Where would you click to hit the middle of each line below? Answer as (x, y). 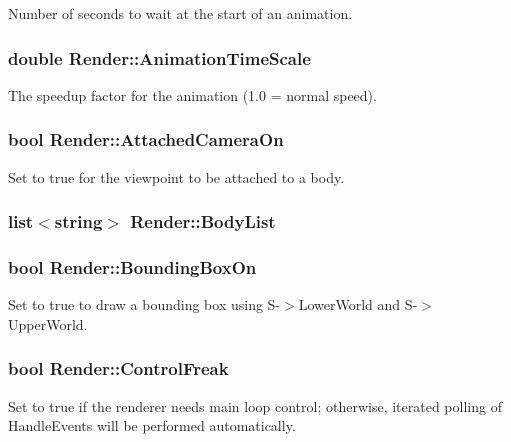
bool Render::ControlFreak (118, 368)
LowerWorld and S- (358, 304)
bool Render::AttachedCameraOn (146, 139)
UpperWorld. (48, 323)
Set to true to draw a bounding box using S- (144, 304)
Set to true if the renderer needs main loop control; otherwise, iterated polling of (255, 405)
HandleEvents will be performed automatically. (152, 425)
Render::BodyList (203, 221)
